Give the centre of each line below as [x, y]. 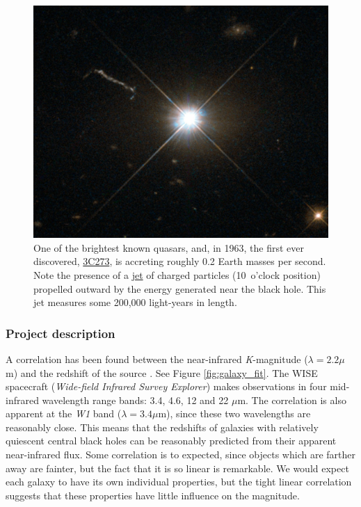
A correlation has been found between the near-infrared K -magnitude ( [157, 359]
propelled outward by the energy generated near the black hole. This [180, 288]
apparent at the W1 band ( [64, 413]
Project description [61, 333]
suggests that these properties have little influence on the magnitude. [153, 495]
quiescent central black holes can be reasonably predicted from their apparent [171, 441]
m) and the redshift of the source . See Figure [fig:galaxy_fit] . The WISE [162, 372]
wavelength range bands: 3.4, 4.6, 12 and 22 [135, 400]
